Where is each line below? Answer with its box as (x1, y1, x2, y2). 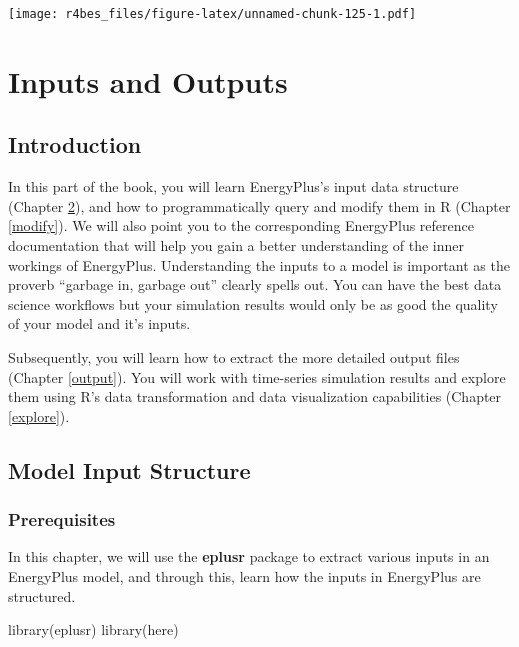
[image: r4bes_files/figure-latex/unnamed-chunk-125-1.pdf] (8, 7, 417, 21)
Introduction (8, 129, 142, 160)
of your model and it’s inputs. (8, 313, 191, 334)
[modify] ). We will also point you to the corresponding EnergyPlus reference (8, 215, 474, 236)
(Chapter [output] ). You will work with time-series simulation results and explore (8, 366, 506, 387)
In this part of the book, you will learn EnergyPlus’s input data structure (8, 176, 459, 197)
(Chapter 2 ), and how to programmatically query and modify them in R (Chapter (8, 195, 511, 216)
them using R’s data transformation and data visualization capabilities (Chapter (8, 386, 502, 407)
